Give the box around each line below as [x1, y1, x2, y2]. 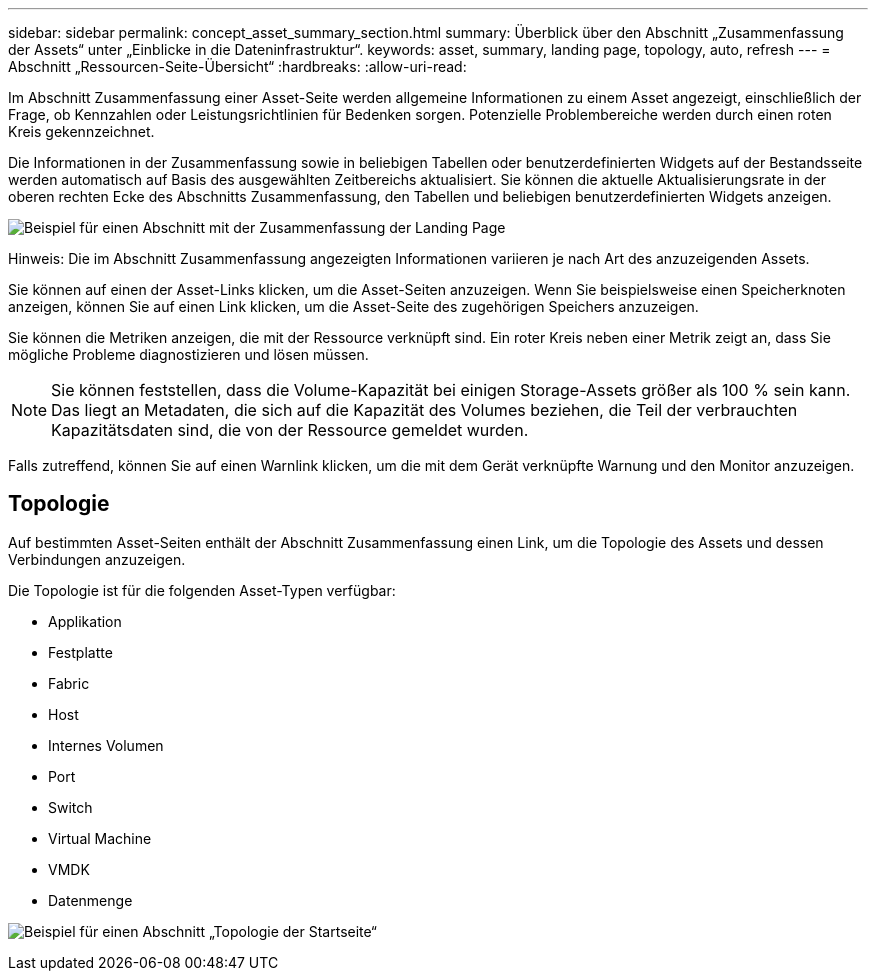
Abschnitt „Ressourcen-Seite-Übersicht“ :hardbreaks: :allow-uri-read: [8, 58, 467, 75]
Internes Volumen [48, 736, 164, 754]
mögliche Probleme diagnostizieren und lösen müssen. [8, 346, 369, 363]
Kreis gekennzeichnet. [8, 123, 155, 140]
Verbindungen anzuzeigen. [8, 550, 186, 568]
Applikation [48, 612, 122, 630]
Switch [48, 798, 93, 816]
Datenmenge [48, 891, 133, 909]
